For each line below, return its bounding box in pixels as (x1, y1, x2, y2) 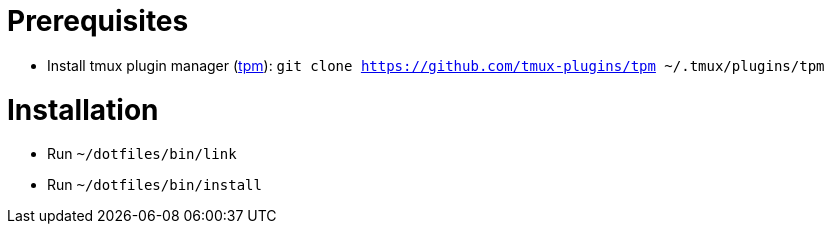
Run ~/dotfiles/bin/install (47, 176, 262, 194)
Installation (7, 92, 159, 127)
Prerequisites (7, 4, 189, 38)
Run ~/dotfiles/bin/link (47, 145, 237, 163)
